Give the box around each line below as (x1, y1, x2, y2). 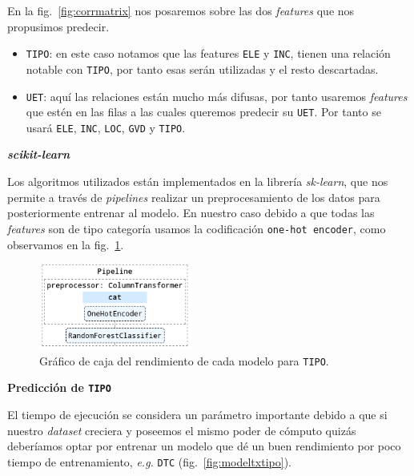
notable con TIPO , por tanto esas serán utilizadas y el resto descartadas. (26, 60, 379, 77)
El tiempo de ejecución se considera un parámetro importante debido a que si (7, 406, 388, 422)
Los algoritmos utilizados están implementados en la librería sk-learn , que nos (7, 173, 388, 190)
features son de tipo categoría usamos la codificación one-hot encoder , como (7, 220, 386, 236)
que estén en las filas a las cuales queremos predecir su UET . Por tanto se (26, 103, 381, 120)
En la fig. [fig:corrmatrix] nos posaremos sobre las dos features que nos (7, 2, 355, 18)
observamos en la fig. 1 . (7, 236, 124, 252)
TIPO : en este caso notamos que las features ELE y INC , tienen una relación (26, 45, 391, 62)
